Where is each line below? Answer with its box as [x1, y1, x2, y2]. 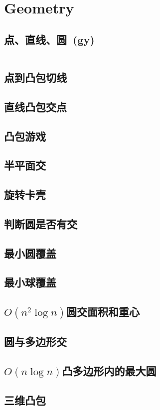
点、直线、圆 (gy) [4, 31, 95, 47]
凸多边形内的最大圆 [62, 363, 157, 379]
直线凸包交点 [4, 99, 67, 114]
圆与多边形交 [4, 334, 67, 349]
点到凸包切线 [4, 69, 67, 85]
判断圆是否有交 [4, 216, 77, 231]
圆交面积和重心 [66, 304, 140, 319]
